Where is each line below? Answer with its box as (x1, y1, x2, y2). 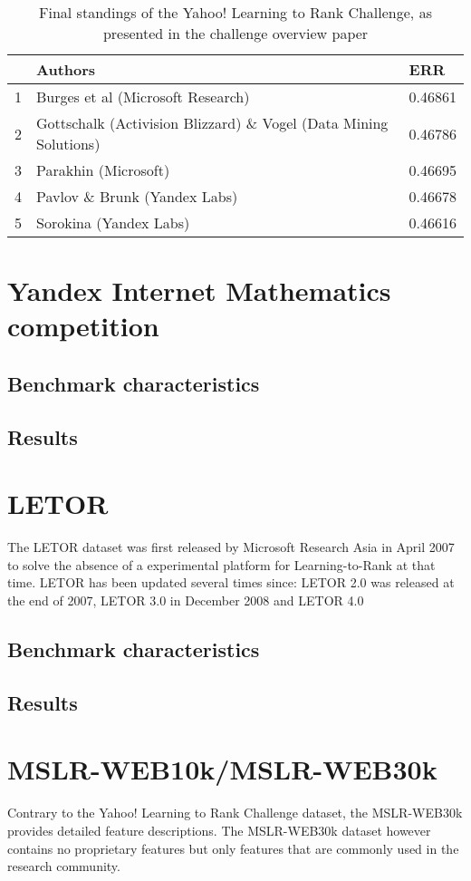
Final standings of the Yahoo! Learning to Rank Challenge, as (39, 2, 432, 23)
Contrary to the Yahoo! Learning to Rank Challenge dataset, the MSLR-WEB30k (7, 803, 463, 822)
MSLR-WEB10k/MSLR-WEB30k (7, 750, 437, 788)
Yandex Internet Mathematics (7, 272, 391, 309)
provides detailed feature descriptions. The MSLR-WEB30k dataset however (7, 820, 431, 839)
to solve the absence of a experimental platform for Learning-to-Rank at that (7, 555, 436, 574)
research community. (7, 857, 120, 876)
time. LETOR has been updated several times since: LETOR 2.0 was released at (7, 573, 455, 592)
